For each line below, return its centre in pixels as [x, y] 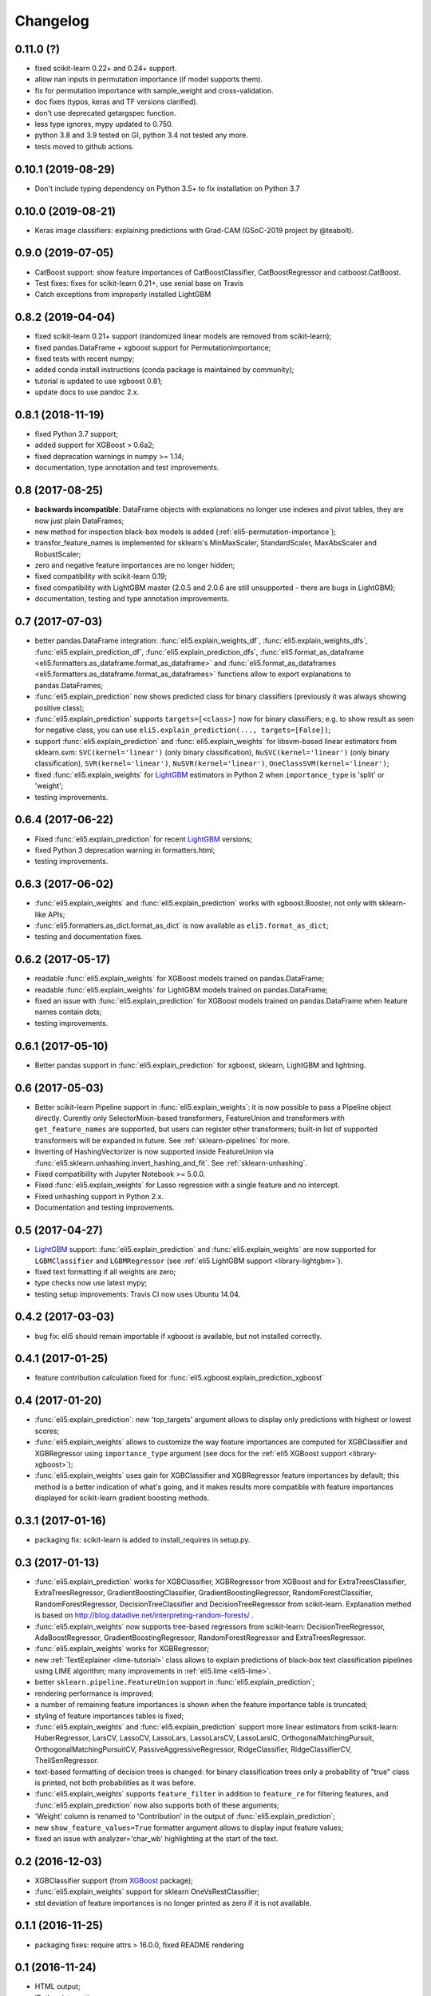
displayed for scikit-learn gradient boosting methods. [122, 1498]
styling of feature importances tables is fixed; [109, 1716]
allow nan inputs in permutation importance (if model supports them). [149, 79]
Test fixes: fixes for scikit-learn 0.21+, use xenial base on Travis [139, 283]
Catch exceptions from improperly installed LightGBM [123, 295]
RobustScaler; [58, 554]
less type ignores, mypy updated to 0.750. [104, 125]
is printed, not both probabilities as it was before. [115, 1782]
